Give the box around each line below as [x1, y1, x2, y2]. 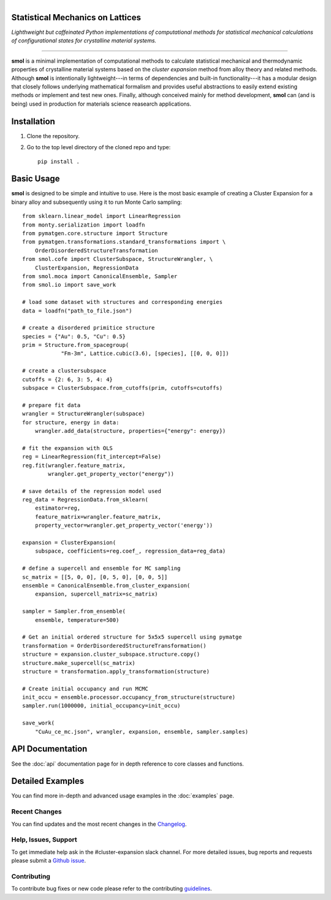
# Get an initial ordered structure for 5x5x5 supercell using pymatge [22, 634, 242, 641]
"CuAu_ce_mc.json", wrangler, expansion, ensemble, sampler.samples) [34, 728, 249, 735]
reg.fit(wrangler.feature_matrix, [22, 462, 126, 469]
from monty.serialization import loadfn [22, 221, 145, 228]
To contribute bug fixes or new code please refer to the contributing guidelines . [11, 885, 212, 893]
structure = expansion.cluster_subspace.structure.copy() [22, 651, 200, 658]
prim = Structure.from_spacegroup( [22, 341, 129, 349]
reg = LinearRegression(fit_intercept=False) [22, 453, 162, 460]
